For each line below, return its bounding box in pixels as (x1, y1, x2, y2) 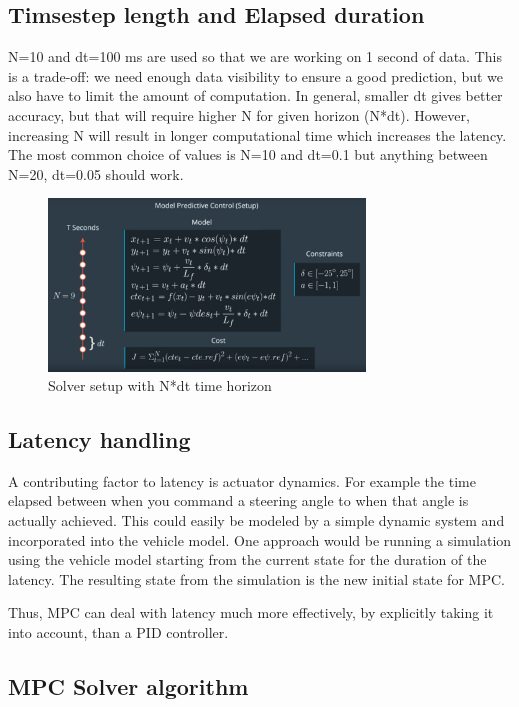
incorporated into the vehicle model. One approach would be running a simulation (8, 529, 512, 550)
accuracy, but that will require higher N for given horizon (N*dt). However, (8, 104, 470, 125)
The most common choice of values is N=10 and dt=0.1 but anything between (8, 144, 488, 165)
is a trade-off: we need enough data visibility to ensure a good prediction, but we (8, 65, 504, 86)
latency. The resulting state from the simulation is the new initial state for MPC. (8, 568, 505, 589)
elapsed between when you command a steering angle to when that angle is (8, 490, 469, 511)
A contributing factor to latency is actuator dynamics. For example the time (8, 470, 476, 491)
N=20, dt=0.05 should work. (8, 163, 184, 184)
